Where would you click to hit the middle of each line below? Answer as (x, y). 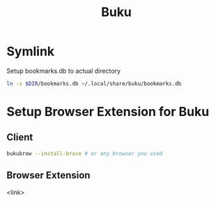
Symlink (31, 51)
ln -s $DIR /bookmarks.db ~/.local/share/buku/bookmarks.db (94, 84)
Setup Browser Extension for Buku (108, 112)
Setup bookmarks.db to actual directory (64, 71)
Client (20, 137)
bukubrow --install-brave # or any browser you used (85, 153)
